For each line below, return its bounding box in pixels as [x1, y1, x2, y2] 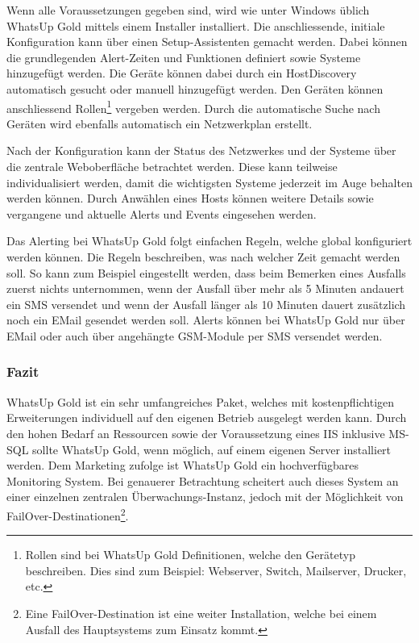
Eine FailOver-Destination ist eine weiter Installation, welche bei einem [25, 604, 377, 621]
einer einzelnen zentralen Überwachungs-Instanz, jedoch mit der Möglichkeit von [6, 488, 404, 505]
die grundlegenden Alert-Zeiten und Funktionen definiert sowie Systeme [6, 48, 361, 65]
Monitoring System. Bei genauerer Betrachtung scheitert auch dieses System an [6, 472, 399, 489]
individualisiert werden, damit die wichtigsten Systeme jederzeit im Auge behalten [6, 173, 413, 190]
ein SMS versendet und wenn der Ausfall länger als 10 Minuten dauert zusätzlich [6, 295, 406, 312]
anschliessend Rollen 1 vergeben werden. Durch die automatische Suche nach [6, 97, 380, 116]
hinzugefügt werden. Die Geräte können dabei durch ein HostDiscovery [6, 65, 357, 81]
